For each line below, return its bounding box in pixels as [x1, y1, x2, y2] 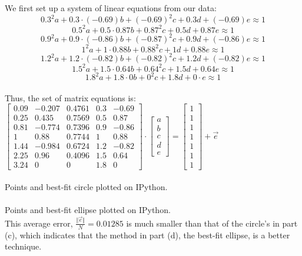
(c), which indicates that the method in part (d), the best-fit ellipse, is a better [5, 228, 290, 241]
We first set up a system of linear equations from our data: [5, 2, 217, 14]
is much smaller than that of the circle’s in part [126, 217, 298, 229]
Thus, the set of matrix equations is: [5, 91, 136, 104]
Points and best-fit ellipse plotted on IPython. [5, 204, 171, 216]
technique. [5, 240, 42, 252]
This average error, [5, 217, 73, 229]
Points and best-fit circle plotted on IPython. [5, 181, 168, 193]
